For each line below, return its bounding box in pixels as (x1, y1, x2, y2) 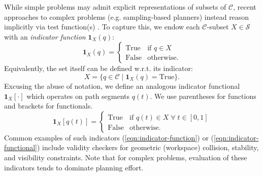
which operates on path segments (26, 90, 130, 101)
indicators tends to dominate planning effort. (4, 162, 144, 172)
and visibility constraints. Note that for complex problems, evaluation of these (4, 152, 247, 162)
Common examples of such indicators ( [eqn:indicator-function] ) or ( (4, 132, 214, 143)
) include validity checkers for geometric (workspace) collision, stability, (37, 142, 259, 153)
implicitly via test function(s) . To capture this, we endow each (4, 21, 200, 32)
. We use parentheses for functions (150, 90, 256, 101)
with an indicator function (4, 31, 86, 42)
